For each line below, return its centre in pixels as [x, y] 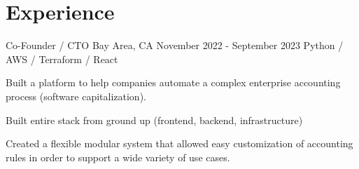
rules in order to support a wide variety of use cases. [118, 157]
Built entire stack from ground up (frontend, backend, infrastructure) [154, 120]
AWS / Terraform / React [62, 59]
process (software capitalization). [76, 96]
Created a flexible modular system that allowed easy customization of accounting [179, 143]
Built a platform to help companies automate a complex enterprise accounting [173, 82]
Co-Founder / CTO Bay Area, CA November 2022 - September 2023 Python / [175, 45]
